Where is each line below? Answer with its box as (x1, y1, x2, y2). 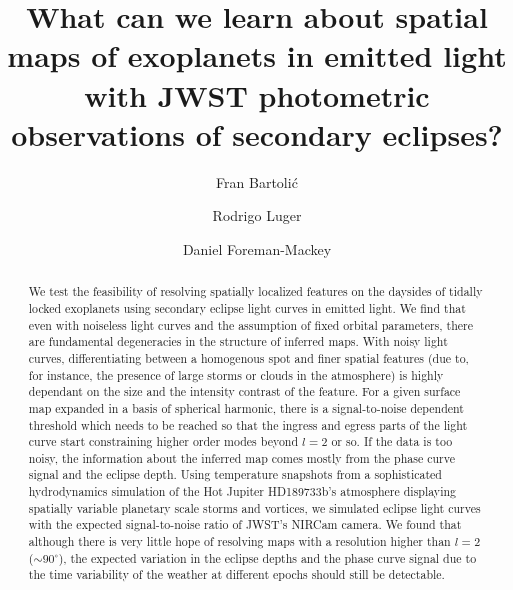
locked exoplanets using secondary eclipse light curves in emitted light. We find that (28, 299, 466, 316)
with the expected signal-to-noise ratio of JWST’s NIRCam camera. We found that (28, 516, 462, 533)
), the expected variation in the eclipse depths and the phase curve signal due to (58, 549, 477, 566)
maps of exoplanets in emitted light (7, 35, 507, 76)
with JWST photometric (84, 74, 430, 115)
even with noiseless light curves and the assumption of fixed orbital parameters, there (28, 316, 473, 333)
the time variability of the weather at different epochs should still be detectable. (28, 566, 445, 583)
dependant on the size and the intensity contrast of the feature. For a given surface (28, 383, 461, 400)
